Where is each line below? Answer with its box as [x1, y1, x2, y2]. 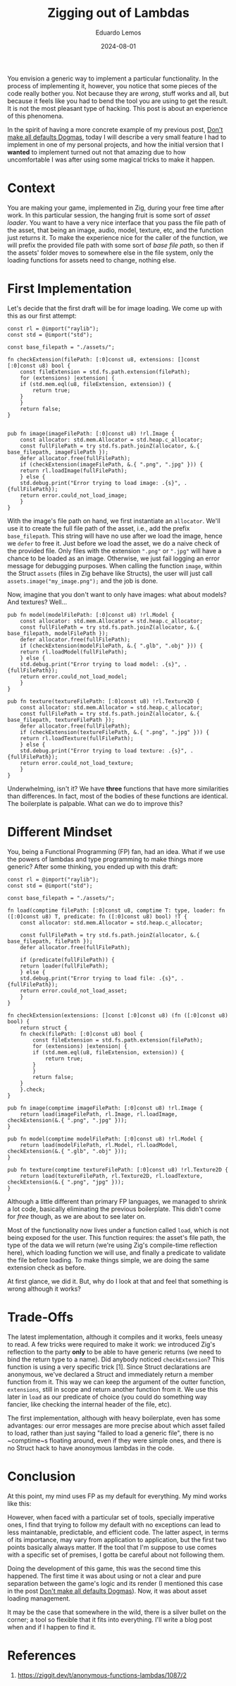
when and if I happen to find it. [7, 1622, 97, 1631]
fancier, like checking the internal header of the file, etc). [7, 1399, 172, 1409]
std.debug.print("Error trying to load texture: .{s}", [20, 747, 188, 754]
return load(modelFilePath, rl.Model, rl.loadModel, [20, 1141, 178, 1148]
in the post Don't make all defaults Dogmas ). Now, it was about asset [7, 1586, 207, 1595]
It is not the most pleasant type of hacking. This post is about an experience [7, 104, 228, 112]
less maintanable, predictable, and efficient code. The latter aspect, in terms [7, 1528, 229, 1536]
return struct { [20, 1024, 68, 1031]
